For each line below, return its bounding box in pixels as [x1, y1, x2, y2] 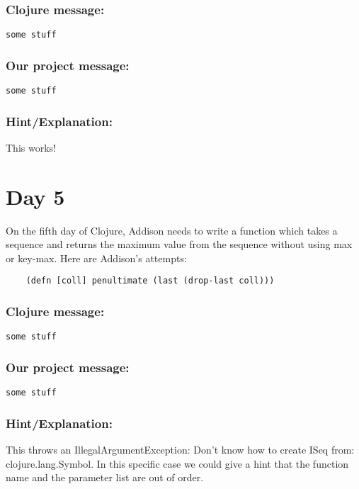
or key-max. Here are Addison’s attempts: [6, 250, 187, 265]
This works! [6, 140, 56, 154]
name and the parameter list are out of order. [6, 470, 204, 485]
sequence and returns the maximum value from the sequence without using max [6, 237, 353, 252]
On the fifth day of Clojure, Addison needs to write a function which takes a [6, 223, 338, 237]
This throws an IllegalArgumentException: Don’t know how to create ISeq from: [6, 442, 355, 457]
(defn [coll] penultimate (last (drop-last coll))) [25, 276, 275, 286]
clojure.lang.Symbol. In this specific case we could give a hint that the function [6, 456, 349, 471]
